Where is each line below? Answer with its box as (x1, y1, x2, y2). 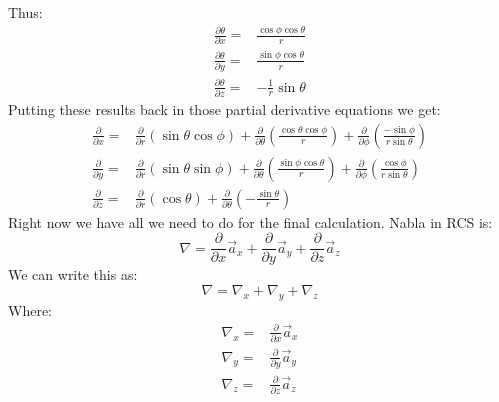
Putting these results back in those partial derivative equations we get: (8, 98, 441, 119)
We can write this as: (8, 264, 138, 285)
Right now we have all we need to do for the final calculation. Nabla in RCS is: (8, 211, 493, 232)
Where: (8, 299, 52, 320)
